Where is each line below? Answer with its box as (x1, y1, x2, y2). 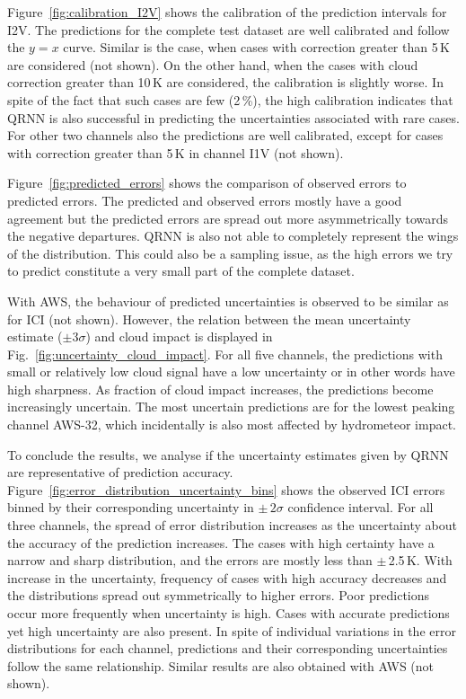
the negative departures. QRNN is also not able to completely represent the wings (7, 226, 459, 245)
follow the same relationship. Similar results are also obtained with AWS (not (7, 656, 435, 675)
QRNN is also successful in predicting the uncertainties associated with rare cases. (7, 108, 460, 127)
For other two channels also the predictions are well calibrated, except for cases (7, 126, 444, 145)
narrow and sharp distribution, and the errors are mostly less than (7, 551, 373, 570)
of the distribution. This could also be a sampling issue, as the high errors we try (7, 243, 453, 262)
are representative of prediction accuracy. (7, 463, 233, 482)
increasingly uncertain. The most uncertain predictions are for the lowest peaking (7, 397, 455, 416)
